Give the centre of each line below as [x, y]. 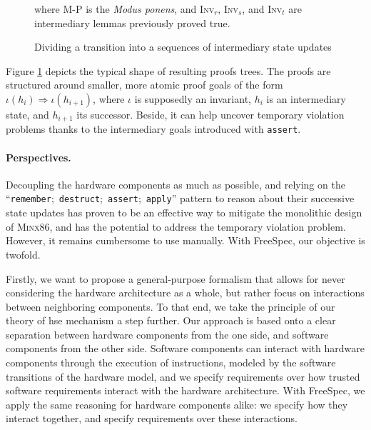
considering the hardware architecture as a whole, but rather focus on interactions [185, 292]
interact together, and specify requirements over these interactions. [152, 418]
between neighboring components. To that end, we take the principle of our [171, 306]
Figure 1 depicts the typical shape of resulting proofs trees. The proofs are [168, 70]
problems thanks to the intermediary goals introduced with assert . [153, 129]
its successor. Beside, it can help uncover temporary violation [210, 114]
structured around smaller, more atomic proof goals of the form [144, 85]
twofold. [23, 254]
